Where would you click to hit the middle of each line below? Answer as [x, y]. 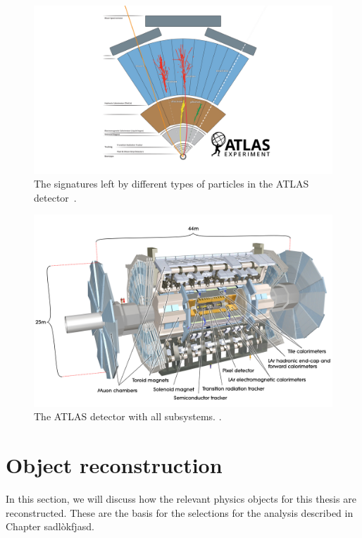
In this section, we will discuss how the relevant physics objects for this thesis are [181, 499]
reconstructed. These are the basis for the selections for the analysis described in [180, 512]
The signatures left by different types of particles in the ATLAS [171, 184]
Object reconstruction [114, 465]
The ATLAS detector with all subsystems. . [128, 416]
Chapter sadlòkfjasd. [50, 526]
